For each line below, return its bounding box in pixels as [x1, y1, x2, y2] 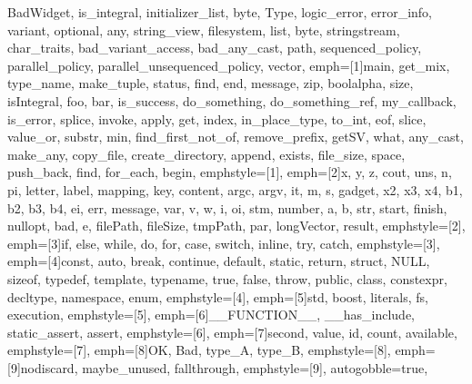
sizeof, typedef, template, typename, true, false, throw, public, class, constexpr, [7, 269, 447, 288]
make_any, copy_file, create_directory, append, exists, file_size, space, [7, 144, 406, 163]
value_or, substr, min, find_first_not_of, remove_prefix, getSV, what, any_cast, [7, 127, 464, 146]
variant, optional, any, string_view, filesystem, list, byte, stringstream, [7, 20, 400, 39]
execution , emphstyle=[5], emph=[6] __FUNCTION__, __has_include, [7, 305, 415, 324]
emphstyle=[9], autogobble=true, [243, 358, 428, 377]
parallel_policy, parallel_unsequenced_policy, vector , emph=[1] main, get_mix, [7, 55, 450, 74]
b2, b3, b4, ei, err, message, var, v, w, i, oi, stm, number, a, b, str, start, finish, [7, 198, 447, 217]
